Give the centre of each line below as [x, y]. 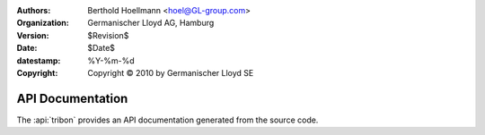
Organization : [43, 23]
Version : [33, 35]
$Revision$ [108, 35]
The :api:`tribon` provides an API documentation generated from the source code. [168, 120]
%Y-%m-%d [111, 60]
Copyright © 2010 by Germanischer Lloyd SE [171, 72]
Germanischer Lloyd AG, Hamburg [151, 23]
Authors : [34, 10]
